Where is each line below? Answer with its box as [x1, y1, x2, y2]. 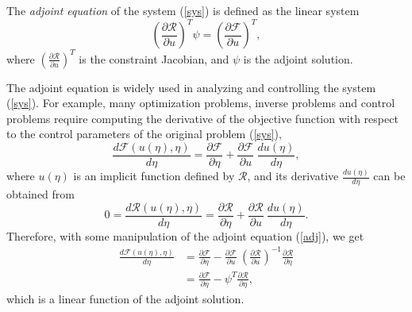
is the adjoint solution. [243, 50, 353, 67]
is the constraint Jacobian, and [79, 50, 229, 67]
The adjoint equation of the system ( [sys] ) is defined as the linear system [6, 2, 360, 18]
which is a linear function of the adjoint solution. [6, 291, 245, 307]
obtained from [6, 186, 75, 202]
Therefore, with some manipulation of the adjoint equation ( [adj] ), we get [6, 227, 364, 244]
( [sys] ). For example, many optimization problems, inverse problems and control [6, 94, 395, 111]
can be [373, 168, 406, 184]
